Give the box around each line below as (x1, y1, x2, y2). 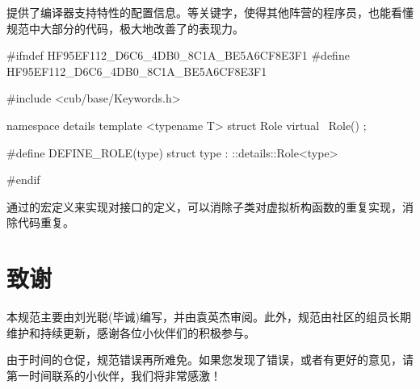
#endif (6, 171, 40, 188)
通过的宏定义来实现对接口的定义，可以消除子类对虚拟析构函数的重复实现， (6, 198, 402, 215)
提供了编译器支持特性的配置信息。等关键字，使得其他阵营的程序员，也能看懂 (6, 4, 414, 20)
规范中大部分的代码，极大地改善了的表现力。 (6, 19, 244, 36)
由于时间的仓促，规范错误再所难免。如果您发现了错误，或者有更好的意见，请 (6, 351, 414, 368)
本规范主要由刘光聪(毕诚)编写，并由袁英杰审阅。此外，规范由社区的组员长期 (6, 308, 411, 325)
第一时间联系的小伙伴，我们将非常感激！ (6, 366, 221, 383)
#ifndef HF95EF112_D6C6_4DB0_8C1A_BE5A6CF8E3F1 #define (6, 47, 350, 64)
